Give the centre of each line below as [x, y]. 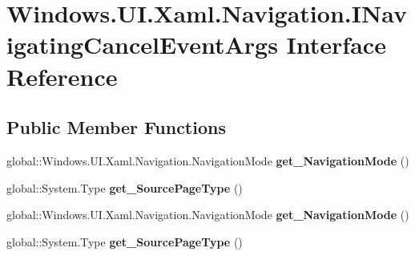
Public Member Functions [116, 127]
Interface [336, 45]
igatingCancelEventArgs [142, 45]
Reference [62, 76]
